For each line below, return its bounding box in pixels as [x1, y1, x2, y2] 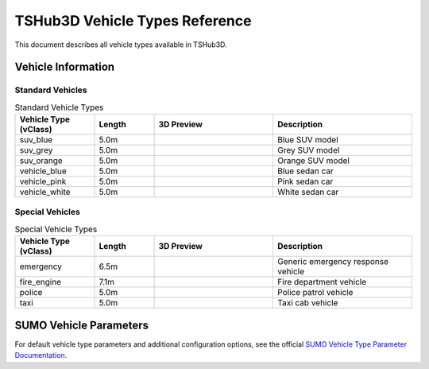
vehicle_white [19, 187, 71, 198]
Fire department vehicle [277, 277, 367, 288]
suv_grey [19, 145, 53, 156]
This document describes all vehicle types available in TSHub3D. [14, 40, 227, 49]
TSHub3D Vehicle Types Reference [14, 12, 252, 29]
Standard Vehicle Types [14, 102, 104, 113]
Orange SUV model [277, 155, 350, 166]
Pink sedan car [277, 176, 334, 187]
